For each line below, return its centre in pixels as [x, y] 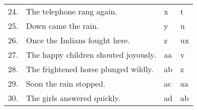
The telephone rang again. [72, 11]
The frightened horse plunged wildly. [90, 69]
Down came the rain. [62, 26]
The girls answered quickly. [73, 98]
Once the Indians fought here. [78, 40]
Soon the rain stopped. [66, 83]
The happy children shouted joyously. [91, 55]
